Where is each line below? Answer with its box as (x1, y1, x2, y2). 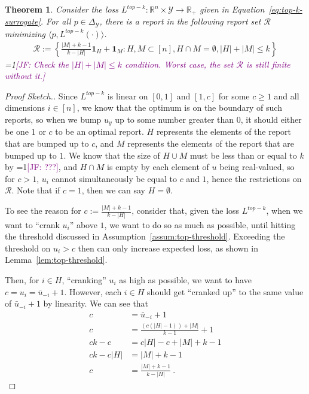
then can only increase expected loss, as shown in (78, 241, 258, 254)
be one (5, 125, 29, 138)
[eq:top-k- (268, 3, 302, 15)
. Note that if (11, 184, 60, 196)
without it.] (5, 69, 45, 82)
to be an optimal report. (55, 125, 144, 138)
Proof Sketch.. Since (5, 89, 78, 102)
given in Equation (200, 3, 265, 15)
